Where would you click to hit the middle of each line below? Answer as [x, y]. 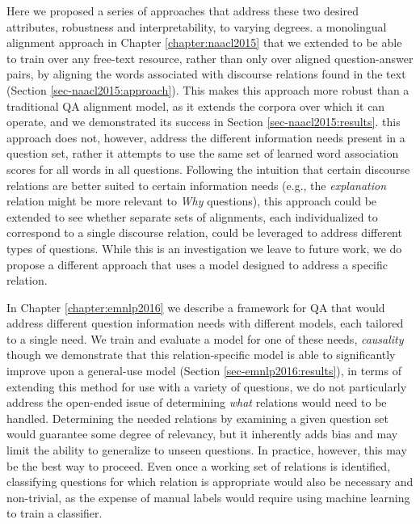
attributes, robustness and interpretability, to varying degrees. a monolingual [197, 26]
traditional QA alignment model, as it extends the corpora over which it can [196, 106]
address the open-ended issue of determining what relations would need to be [197, 402]
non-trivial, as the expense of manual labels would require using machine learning [208, 497]
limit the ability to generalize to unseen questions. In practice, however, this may [207, 450]
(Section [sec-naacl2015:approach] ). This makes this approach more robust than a [208, 89]
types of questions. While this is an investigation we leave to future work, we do [204, 248]
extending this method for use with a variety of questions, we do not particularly [207, 386]
